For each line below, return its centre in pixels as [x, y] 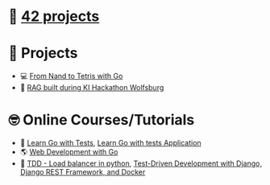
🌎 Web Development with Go [69, 152]
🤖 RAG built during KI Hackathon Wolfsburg [92, 88]
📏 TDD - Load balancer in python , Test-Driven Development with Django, [141, 163]
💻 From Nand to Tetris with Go [71, 76]
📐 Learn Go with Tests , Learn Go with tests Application [110, 143]
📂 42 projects [54, 16]
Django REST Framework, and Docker [83, 172]
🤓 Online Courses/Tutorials [102, 120]
